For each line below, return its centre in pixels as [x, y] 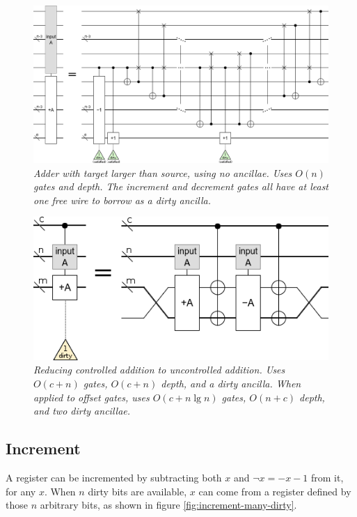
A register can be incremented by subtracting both [114, 478]
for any [21, 491]
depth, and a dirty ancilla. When [231, 384]
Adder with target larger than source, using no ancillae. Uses [163, 172]
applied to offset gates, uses [92, 397]
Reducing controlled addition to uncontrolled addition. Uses [159, 370]
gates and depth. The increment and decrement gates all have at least [181, 186]
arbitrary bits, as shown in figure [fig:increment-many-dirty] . [168, 505]
